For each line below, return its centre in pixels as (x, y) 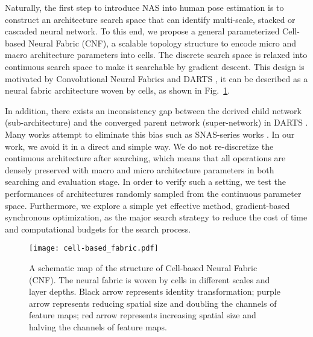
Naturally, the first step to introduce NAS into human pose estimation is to (144, 7)
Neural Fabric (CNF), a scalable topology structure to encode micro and (162, 43)
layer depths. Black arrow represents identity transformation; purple (155, 291)
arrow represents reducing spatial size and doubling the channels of (153, 303)
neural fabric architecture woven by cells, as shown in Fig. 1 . (118, 90)
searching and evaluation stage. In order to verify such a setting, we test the (146, 181)
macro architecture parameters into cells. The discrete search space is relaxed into (156, 55)
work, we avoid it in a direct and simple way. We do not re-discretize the (139, 146)
